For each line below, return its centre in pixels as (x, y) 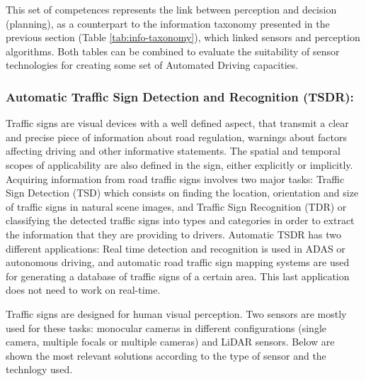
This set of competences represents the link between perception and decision (171, 9)
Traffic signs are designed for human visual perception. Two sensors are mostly (176, 313)
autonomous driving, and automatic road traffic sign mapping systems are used (178, 262)
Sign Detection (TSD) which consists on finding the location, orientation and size (182, 193)
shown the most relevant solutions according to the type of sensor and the (166, 355)
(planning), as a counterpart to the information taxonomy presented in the (168, 23)
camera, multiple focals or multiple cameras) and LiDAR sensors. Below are (170, 342)
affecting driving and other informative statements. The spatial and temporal (173, 151)
